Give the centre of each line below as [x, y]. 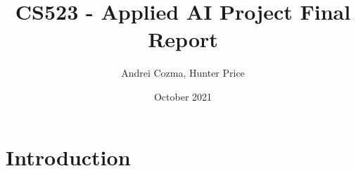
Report [183, 39]
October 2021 [183, 96]
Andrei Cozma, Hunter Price [183, 73]
